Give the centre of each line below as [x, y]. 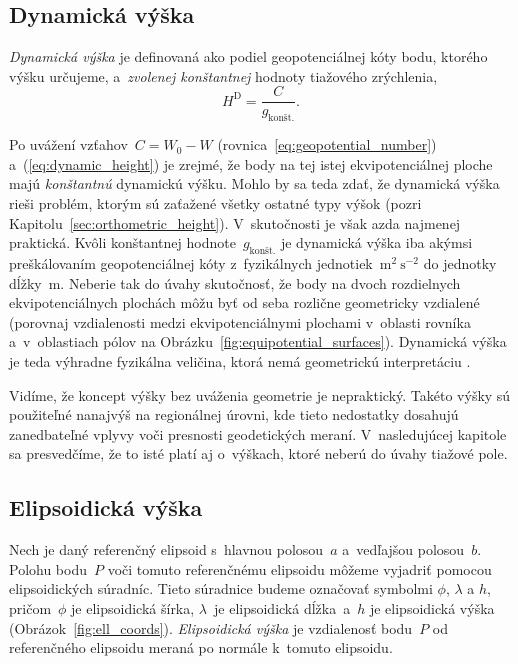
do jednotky [460, 263]
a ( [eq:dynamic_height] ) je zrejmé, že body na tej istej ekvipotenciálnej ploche [251, 163]
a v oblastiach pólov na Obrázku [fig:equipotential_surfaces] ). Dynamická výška [258, 341]
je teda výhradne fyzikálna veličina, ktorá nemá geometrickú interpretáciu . [240, 360]
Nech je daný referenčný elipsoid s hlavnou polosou [166, 549]
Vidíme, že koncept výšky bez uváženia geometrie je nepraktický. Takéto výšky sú [260, 394]
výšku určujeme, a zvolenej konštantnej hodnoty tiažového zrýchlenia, [223, 75]
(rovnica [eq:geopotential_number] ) [327, 144]
